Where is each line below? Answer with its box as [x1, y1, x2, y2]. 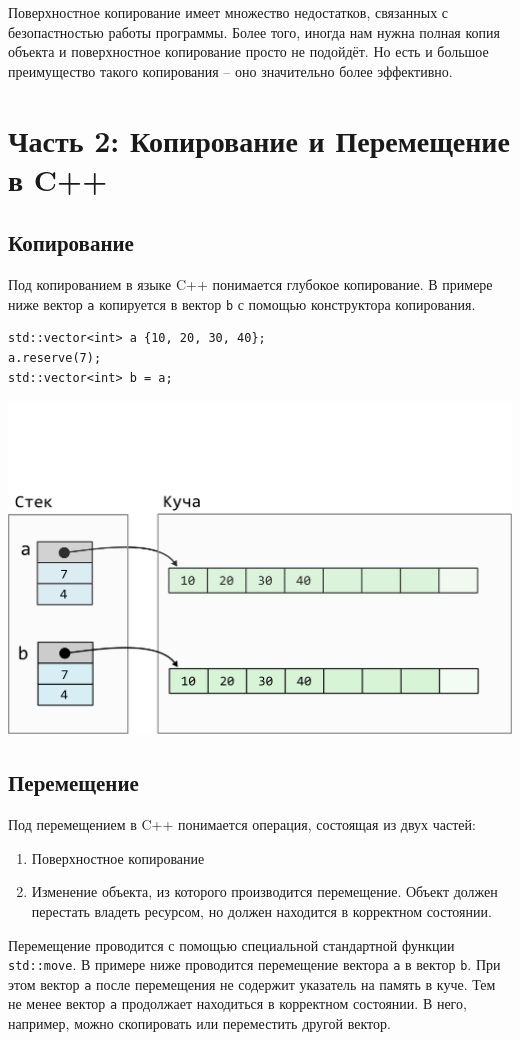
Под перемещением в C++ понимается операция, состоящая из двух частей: [8, 814, 476, 835]
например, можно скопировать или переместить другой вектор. [8, 1013, 391, 1034]
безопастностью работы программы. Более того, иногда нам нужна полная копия [8, 21, 500, 42]
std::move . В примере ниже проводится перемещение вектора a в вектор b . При [8, 954, 501, 975]
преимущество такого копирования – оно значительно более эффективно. [8, 60, 453, 81]
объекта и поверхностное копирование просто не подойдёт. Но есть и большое [8, 41, 489, 62]
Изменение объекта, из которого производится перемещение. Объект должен [31, 881, 498, 902]
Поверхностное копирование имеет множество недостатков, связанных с [8, 2, 449, 22]
